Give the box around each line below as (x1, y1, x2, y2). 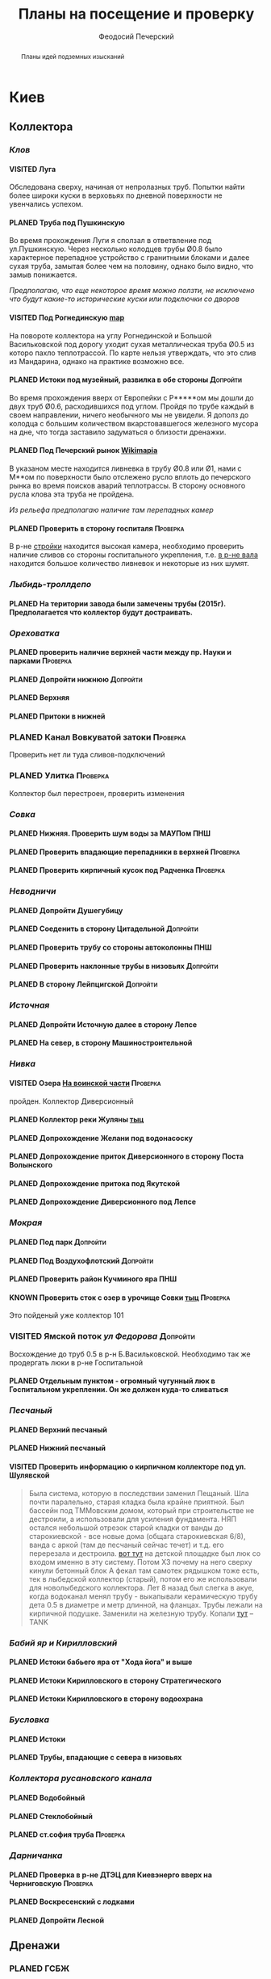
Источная (9, 1000, 50, 1011)
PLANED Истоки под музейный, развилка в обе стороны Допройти (9, 375, 243, 384)
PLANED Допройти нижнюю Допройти (9, 674, 144, 684)
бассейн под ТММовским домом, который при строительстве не (28, 1505, 255, 1515)
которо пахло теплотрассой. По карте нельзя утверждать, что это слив (9, 348, 256, 358)
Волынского (9, 1160, 53, 1170)
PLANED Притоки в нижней (9, 711, 106, 721)
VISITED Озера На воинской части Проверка (9, 1078, 161, 1088)
